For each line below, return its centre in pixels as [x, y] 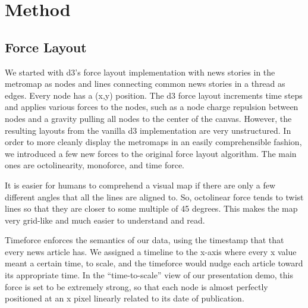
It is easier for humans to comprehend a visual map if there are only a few [140, 185]
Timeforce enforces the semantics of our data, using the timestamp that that [144, 240]
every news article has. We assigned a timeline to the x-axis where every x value [151, 251]
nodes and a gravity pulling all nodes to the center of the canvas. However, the [148, 118]
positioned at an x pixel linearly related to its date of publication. [125, 298]
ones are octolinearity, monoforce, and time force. [95, 165]
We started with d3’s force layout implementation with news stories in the [140, 72]
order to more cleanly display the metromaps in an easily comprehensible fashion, [153, 142]
